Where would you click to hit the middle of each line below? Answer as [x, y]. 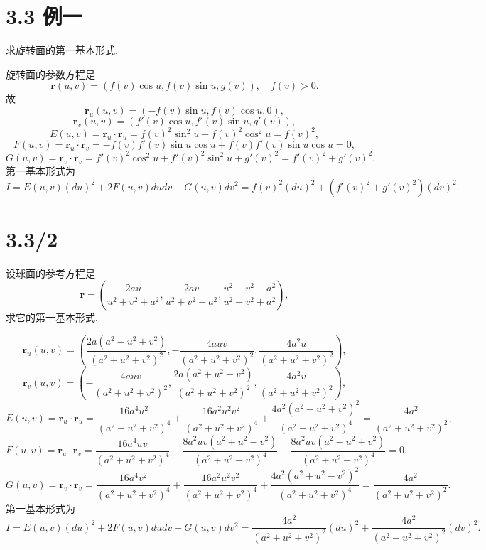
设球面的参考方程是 [50, 273]
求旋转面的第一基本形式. [62, 50]
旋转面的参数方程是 [50, 74]
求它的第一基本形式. [52, 317]
